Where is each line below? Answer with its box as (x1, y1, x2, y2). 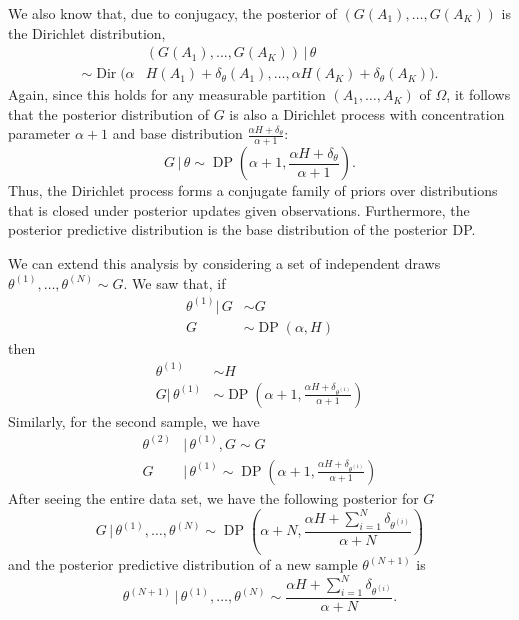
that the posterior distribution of (8, 103, 209, 124)
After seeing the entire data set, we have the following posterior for (8, 487, 419, 508)
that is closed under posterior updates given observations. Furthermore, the (8, 199, 470, 220)
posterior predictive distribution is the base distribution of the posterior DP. (8, 219, 476, 240)
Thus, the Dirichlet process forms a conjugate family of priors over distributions (8, 180, 498, 201)
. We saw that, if (123, 272, 226, 293)
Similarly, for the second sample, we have (8, 410, 260, 431)
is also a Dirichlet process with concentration (229, 103, 505, 124)
